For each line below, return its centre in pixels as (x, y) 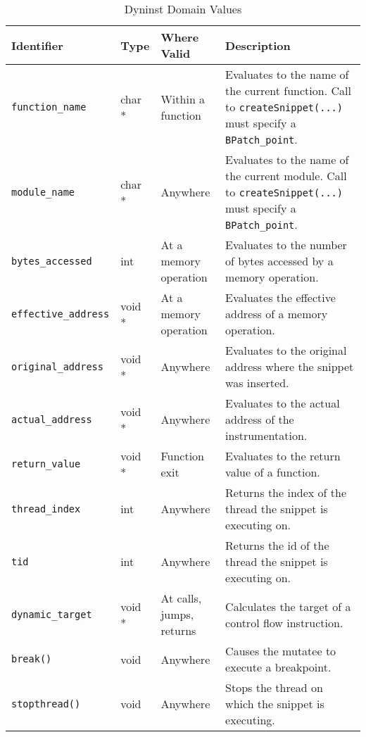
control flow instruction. (284, 622)
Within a (183, 99)
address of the (260, 419)
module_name (43, 192)
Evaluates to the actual (283, 403)
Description (258, 45)
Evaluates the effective (280, 297)
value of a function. (273, 472)
